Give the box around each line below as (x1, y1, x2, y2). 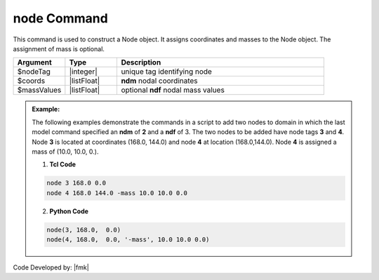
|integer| (69, 67, 98, 76)
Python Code (49, 207, 89, 215)
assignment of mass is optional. (13, 44, 105, 53)
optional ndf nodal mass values (121, 85, 225, 95)
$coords (17, 76, 46, 86)
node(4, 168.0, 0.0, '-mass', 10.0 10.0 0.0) (46, 236, 210, 244)
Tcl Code (49, 160, 77, 168)
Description (121, 58, 161, 67)
